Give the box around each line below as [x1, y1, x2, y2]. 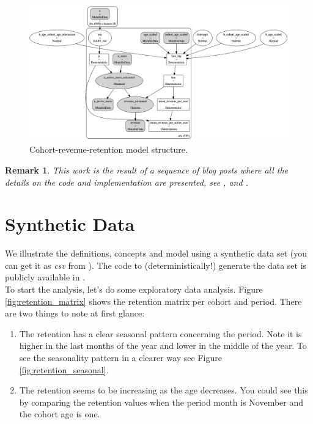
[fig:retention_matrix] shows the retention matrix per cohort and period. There [5, 294, 302, 307]
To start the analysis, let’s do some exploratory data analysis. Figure [5, 283, 263, 296]
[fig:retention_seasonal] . [19, 363, 109, 376]
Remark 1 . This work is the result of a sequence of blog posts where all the [5, 163, 289, 176]
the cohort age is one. [19, 408, 100, 420]
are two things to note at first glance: [5, 307, 145, 320]
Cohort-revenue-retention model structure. [29, 143, 188, 156]
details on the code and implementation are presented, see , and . [5, 175, 248, 188]
